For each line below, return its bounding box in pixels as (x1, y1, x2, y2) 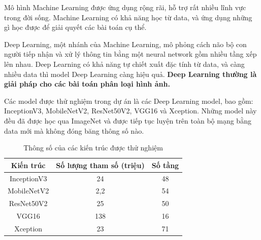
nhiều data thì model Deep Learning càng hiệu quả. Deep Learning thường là (4, 68, 257, 79)
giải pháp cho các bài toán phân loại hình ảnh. (4, 78, 170, 89)
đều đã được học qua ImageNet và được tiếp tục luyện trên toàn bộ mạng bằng (4, 115, 251, 126)
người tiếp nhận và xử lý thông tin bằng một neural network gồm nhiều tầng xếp (4, 49, 257, 59)
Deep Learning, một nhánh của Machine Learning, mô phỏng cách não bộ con (4, 38, 247, 49)
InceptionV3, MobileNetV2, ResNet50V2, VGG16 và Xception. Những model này (4, 105, 257, 116)
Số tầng (151, 159, 179, 170)
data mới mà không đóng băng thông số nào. (4, 125, 144, 136)
